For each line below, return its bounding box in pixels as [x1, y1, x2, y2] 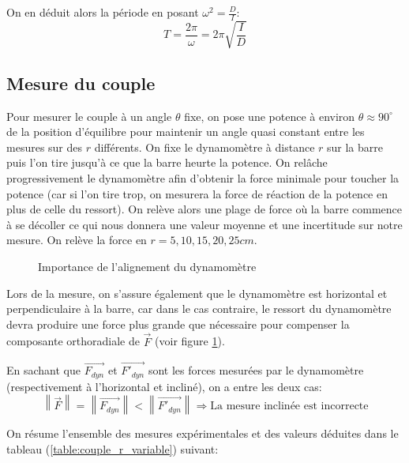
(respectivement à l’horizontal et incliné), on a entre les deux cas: [6, 378, 322, 394]
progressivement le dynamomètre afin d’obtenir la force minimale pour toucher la [6, 169, 400, 186]
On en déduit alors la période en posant [6, 4, 199, 20]
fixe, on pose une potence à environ [184, 107, 355, 124]
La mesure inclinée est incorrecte [210, 401, 369, 412]
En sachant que [6, 362, 81, 378]
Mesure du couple [6, 70, 156, 95]
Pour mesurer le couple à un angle [6, 107, 172, 124]
